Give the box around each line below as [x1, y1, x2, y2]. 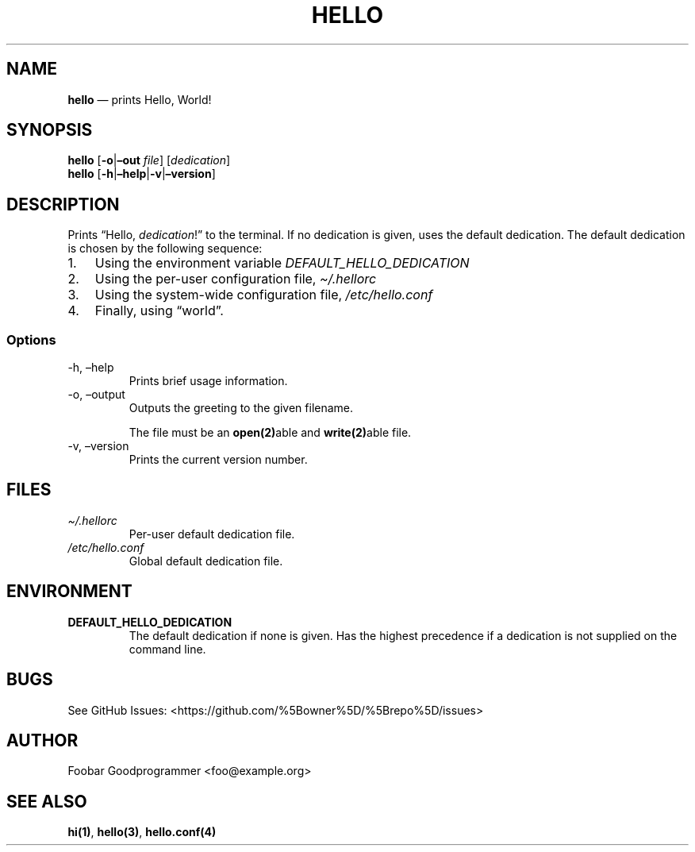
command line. [129, 642, 206, 656]
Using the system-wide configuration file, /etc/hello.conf [94, 287, 433, 303]
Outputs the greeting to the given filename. [129, 401, 354, 415]
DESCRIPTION [6, 194, 120, 214]
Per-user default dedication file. [129, 526, 295, 541]
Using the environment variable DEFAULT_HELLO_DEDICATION [94, 255, 470, 272]
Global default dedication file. [129, 553, 283, 568]
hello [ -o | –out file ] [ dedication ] [67, 153, 231, 168]
